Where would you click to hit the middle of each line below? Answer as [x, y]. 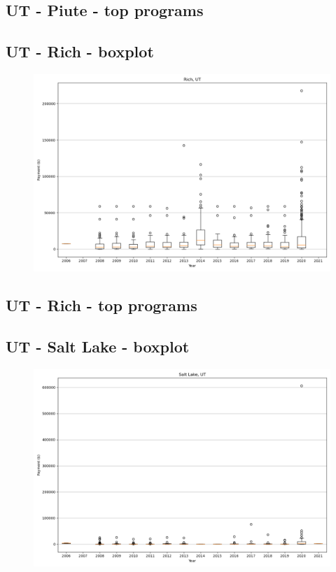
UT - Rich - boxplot [80, 51]
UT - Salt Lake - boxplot [98, 346]
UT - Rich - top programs [101, 305]
